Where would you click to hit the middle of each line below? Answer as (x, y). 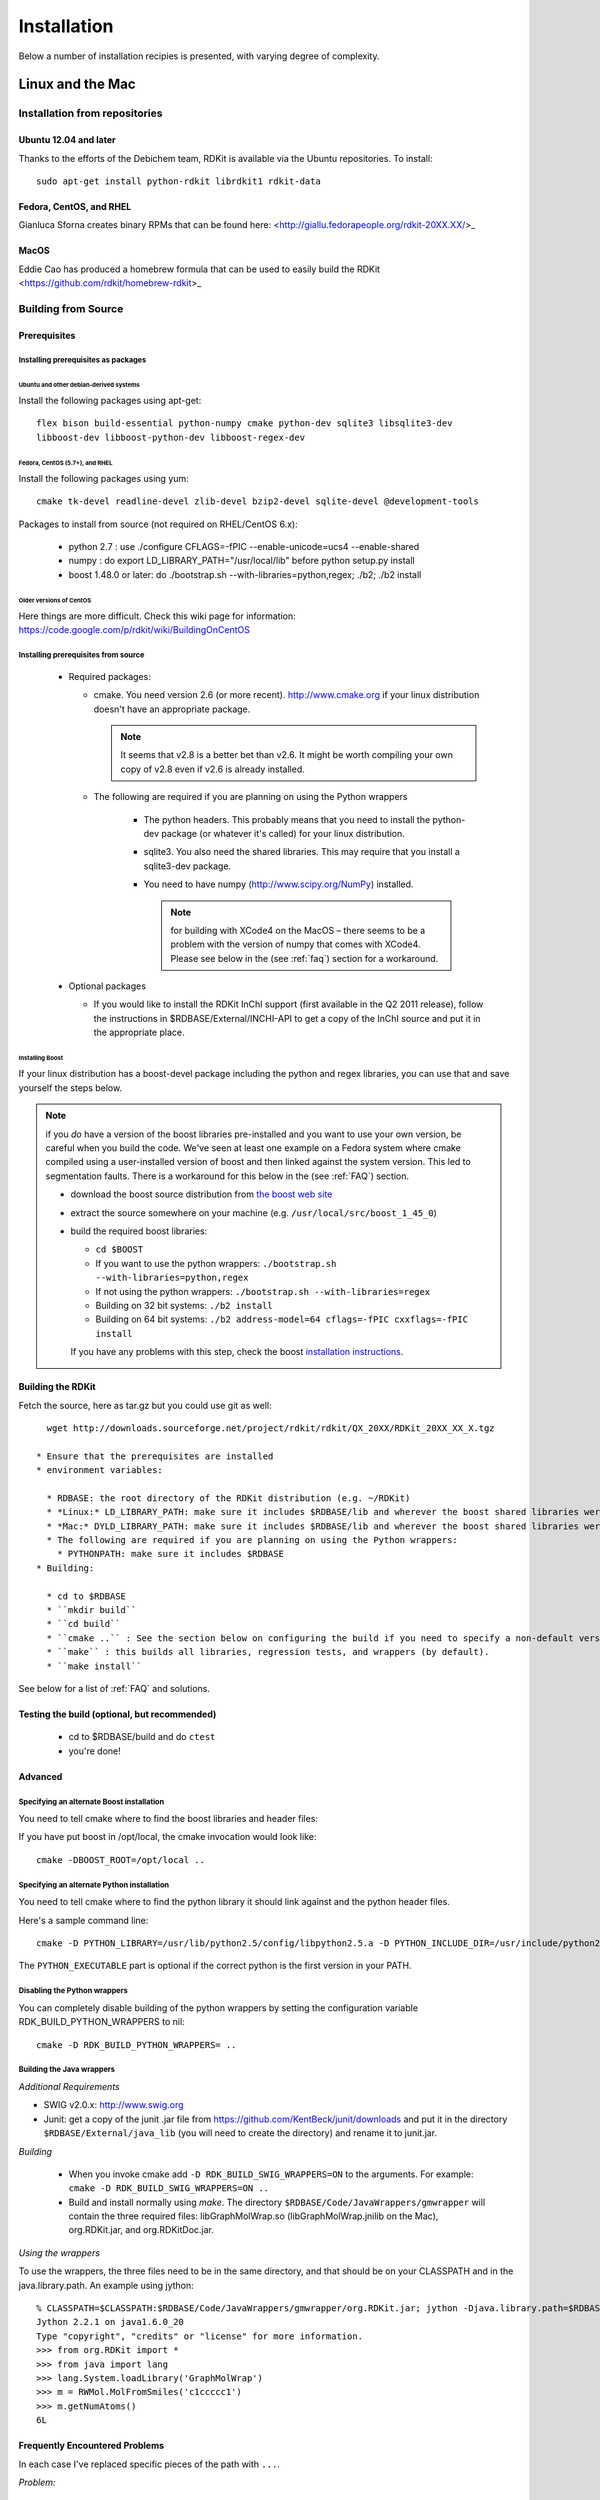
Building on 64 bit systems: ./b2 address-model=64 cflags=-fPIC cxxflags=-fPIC (282, 1319)
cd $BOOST (119, 1249)
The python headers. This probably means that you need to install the (287, 819)
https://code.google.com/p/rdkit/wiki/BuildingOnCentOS (134, 630)
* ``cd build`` (83, 1624)
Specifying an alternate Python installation (94, 1885)
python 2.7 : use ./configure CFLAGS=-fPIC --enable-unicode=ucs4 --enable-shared (244, 547)
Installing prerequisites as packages (82, 360)
